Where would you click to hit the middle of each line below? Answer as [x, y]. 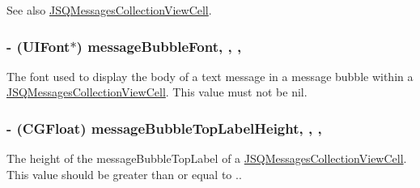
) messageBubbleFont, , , [159, 46]
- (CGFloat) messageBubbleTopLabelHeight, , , [164, 128]
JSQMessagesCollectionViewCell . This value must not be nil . [157, 92]
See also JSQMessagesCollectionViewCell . [109, 10]
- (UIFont [38, 46]
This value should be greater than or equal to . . [124, 174]
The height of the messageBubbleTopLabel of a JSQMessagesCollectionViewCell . [207, 158]
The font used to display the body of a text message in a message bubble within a [210, 76]
